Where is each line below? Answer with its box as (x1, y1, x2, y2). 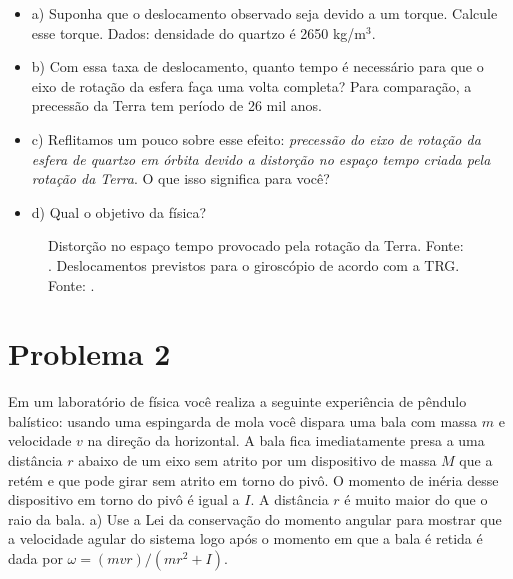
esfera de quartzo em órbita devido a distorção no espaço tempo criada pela (31, 148, 491, 169)
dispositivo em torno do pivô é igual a (8, 489, 240, 510)
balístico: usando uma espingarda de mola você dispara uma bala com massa (8, 410, 478, 431)
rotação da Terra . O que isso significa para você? (31, 168, 330, 189)
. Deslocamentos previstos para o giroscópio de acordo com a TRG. (48, 254, 460, 275)
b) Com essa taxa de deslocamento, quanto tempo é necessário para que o (31, 56, 484, 77)
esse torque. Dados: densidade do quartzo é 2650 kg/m (31, 22, 367, 43)
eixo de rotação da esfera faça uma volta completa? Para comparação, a (31, 75, 472, 96)
